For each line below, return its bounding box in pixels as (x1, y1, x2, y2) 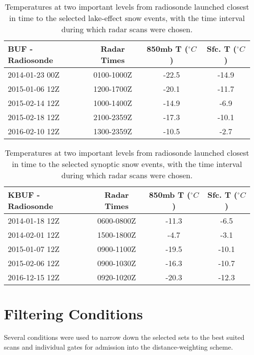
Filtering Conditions (4, 304, 143, 324)
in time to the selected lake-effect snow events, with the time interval (9, 12, 245, 23)
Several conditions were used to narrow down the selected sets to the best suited (4, 332, 245, 342)
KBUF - (8, 189, 40, 200)
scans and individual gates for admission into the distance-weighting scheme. (4, 341, 233, 352)
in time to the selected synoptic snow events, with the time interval (12, 158, 242, 169)
